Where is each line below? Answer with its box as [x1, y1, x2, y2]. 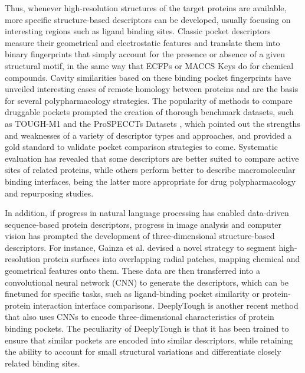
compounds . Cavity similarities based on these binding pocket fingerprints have [5, 71, 291, 83]
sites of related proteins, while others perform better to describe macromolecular [5, 163, 296, 176]
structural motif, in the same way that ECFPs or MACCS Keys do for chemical [5, 59, 294, 71]
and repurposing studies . [5, 186, 94, 199]
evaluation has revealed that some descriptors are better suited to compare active [5, 152, 299, 164]
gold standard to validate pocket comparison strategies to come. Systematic [5, 140, 278, 153]
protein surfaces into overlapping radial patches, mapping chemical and [42, 253, 300, 265]
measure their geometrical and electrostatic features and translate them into [5, 36, 280, 48]
